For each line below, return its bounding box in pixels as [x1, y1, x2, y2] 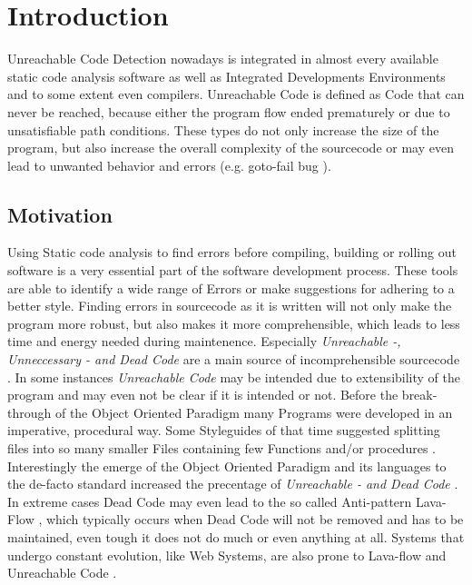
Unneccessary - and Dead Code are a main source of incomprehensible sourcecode [7, 350, 460, 369]
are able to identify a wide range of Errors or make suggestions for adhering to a [7, 278, 455, 297]
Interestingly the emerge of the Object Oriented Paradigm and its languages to [7, 456, 447, 475]
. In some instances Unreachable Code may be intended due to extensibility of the [7, 367, 460, 386]
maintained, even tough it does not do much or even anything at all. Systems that [7, 527, 465, 546]
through [7, 402, 52, 421]
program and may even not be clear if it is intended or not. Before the [7, 385, 398, 404]
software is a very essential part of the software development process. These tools [7, 261, 458, 280]
